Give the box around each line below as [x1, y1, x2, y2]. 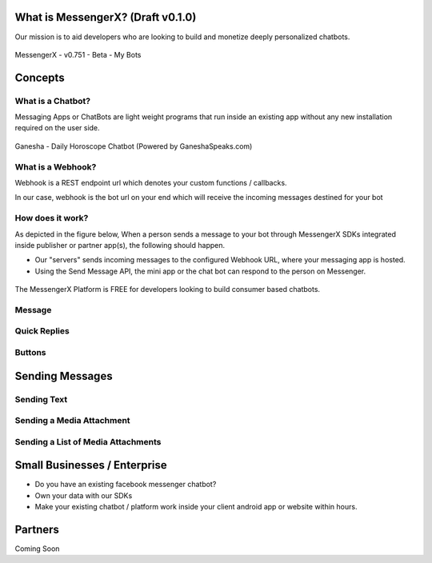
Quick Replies [14, 325, 70, 337]
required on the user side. [14, 123, 100, 133]
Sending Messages [14, 369, 113, 383]
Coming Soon [14, 544, 60, 553]
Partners [14, 522, 60, 536]
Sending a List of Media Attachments [14, 436, 162, 447]
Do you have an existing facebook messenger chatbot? [34, 480, 217, 489]
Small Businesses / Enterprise [14, 458, 167, 472]
